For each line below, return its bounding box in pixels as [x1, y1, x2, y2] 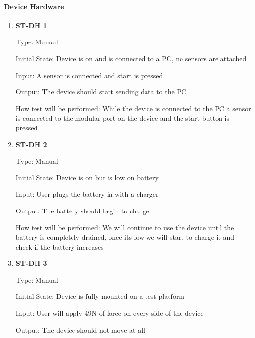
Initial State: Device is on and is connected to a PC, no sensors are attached [15, 53, 247, 63]
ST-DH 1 [15, 20, 47, 30]
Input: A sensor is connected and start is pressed [15, 70, 163, 80]
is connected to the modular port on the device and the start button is [15, 113, 229, 123]
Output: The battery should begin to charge [15, 205, 149, 215]
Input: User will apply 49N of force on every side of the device [15, 308, 204, 318]
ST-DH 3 [15, 258, 47, 268]
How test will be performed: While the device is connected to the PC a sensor [15, 103, 251, 113]
